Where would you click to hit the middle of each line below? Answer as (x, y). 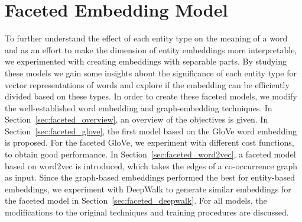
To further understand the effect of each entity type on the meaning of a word (146, 38)
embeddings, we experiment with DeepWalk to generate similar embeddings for (148, 189)
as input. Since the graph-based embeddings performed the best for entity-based (150, 177)
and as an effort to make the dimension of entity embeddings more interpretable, (151, 49)
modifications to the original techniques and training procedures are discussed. (147, 212)
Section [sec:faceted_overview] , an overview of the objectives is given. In (137, 119)
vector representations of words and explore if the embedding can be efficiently (147, 84)
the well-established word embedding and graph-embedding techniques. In (139, 107)
